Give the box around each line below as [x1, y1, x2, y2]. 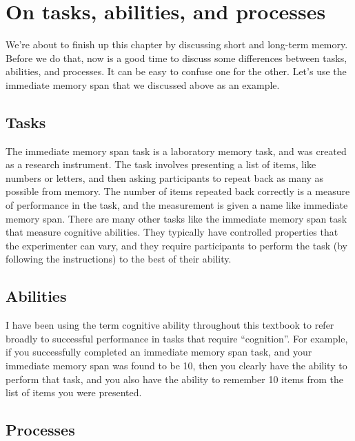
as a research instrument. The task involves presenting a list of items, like [6, 157, 316, 172]
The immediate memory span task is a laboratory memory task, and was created [6, 143, 347, 158]
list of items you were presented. [6, 385, 142, 400]
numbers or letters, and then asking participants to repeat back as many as [6, 170, 324, 185]
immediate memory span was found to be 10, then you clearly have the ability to [6, 358, 347, 373]
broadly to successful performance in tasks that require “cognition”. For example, [6, 331, 348, 345]
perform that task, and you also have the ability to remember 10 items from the [6, 371, 344, 386]
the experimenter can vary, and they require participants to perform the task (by [6, 238, 347, 252]
